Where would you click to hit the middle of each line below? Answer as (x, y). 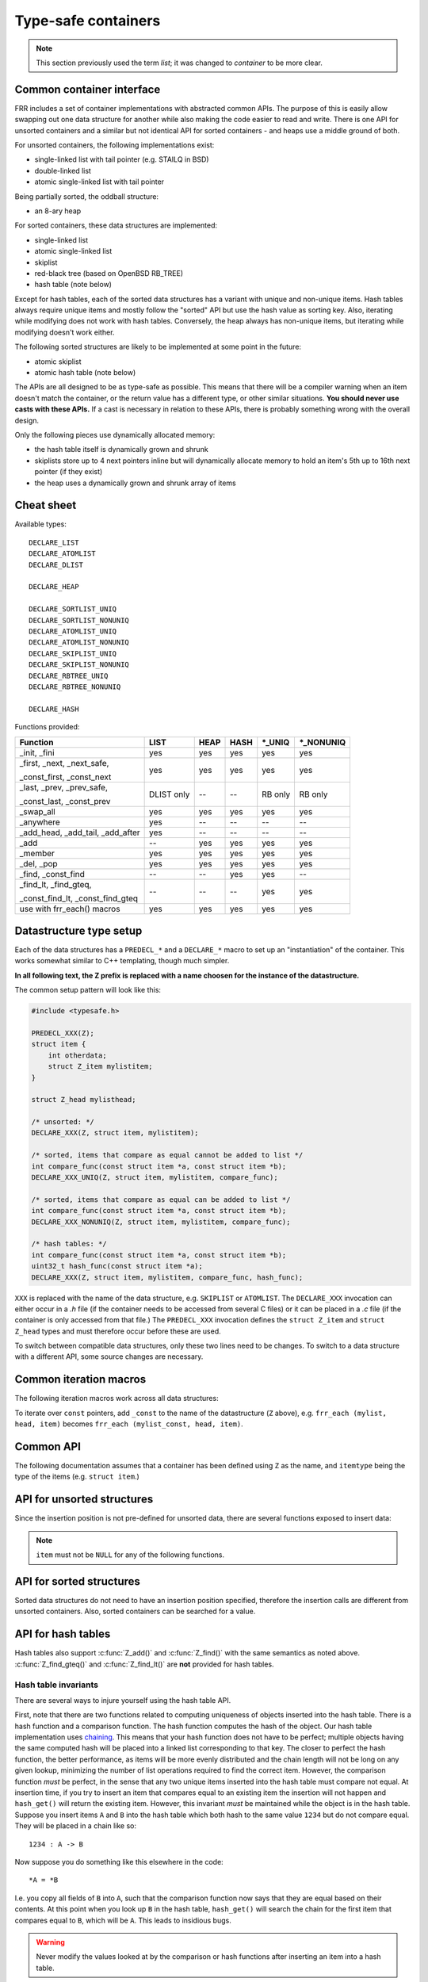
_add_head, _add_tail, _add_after (80, 832)
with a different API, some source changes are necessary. (109, 1356)
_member (37, 853)
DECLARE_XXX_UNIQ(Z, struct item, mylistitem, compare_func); (155, 1178)
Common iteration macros (80, 1379)
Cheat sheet (46, 505)
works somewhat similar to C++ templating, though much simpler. (122, 961)
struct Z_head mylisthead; (84, 1100)
